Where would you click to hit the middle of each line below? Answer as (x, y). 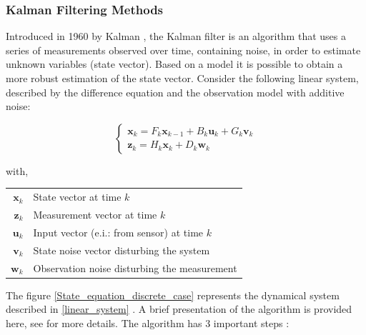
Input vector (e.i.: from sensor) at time (118, 232)
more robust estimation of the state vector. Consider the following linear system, (182, 78)
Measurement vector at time (95, 214)
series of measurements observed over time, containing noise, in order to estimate (183, 50)
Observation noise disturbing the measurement (135, 267)
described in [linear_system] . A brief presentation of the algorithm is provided (179, 309)
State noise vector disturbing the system (122, 250)
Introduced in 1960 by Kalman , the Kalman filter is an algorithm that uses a (176, 36)
